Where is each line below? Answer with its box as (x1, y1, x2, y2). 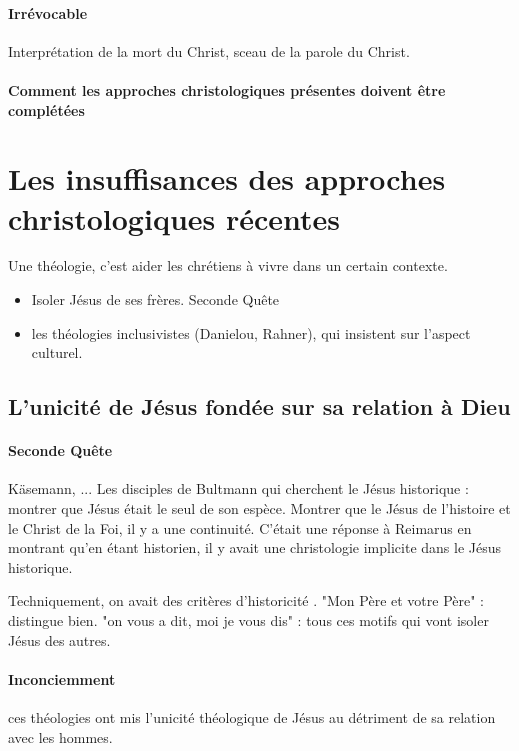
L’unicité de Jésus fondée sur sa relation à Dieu (8, 391, 511, 422)
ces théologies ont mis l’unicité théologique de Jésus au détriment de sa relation (8, 706, 496, 727)
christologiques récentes (8, 197, 341, 238)
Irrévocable (8, 2, 88, 23)
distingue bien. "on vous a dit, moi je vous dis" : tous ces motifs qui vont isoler (8, 610, 489, 630)
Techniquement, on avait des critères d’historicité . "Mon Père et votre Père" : (8, 590, 484, 611)
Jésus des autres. (8, 629, 111, 650)
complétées (8, 99, 85, 120)
